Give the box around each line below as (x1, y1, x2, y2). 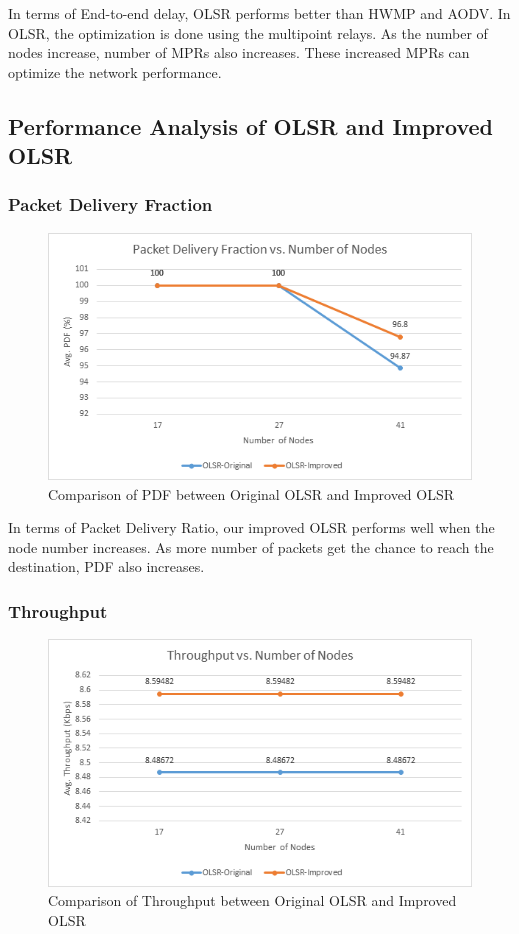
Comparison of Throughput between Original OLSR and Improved (48, 890, 457, 911)
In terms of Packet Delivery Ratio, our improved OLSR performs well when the (8, 517, 495, 538)
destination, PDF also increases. (8, 556, 205, 577)
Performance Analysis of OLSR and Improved (8, 110, 494, 141)
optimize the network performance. (8, 61, 222, 82)
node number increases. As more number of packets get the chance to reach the (8, 536, 494, 557)
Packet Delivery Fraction (8, 192, 213, 217)
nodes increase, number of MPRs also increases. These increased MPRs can (8, 42, 470, 63)
